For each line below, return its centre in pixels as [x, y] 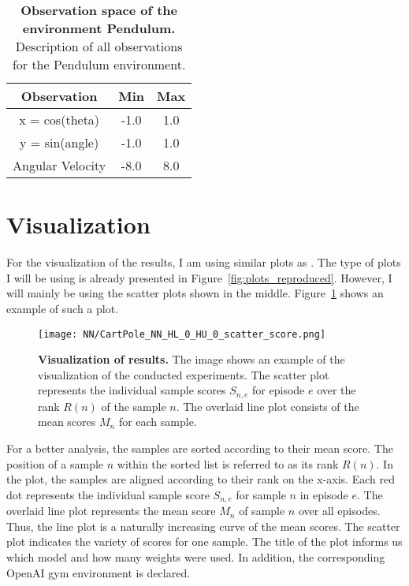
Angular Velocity [59, 165]
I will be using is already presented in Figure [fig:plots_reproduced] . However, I [199, 277]
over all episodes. [339, 511]
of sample [262, 511]
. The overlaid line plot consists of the [268, 406]
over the [336, 390]
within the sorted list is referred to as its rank [228, 463]
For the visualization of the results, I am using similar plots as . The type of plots [204, 262]
